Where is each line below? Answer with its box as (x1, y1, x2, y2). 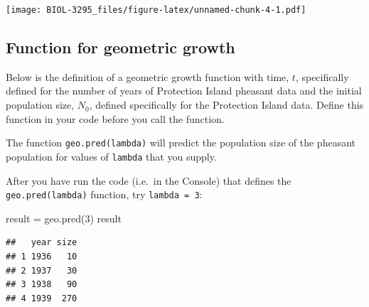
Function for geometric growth (6, 36, 235, 58)
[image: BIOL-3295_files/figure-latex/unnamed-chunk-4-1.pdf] (6, 5, 306, 15)
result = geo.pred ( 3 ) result (6, 210, 122, 225)
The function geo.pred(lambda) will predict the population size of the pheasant (6, 135, 355, 150)
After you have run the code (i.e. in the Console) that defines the (6, 173, 292, 188)
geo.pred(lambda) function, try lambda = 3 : (6, 187, 203, 202)
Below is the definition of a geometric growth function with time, (6, 69, 289, 84)
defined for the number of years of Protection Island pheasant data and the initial (6, 83, 362, 98)
